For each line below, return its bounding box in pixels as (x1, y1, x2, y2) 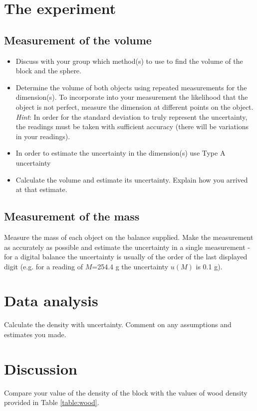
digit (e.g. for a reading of (4, 261, 83, 271)
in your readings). (15, 131, 70, 141)
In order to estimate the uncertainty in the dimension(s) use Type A (15, 148, 226, 158)
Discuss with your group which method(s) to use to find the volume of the (15, 55, 243, 66)
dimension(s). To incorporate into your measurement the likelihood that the (15, 92, 248, 102)
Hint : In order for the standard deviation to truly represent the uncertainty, (15, 111, 248, 122)
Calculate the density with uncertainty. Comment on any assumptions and (4, 319, 232, 330)
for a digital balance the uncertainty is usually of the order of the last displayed (4, 251, 248, 262)
